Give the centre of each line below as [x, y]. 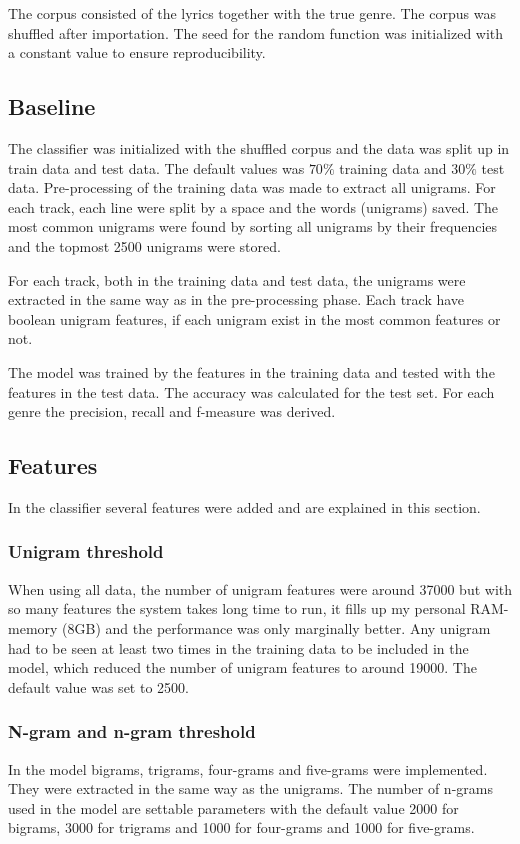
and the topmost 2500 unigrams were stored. [144, 245]
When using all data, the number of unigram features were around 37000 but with [260, 588]
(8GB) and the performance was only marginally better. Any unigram [276, 627]
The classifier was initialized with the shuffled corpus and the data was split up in [259, 147]
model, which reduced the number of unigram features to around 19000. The [242, 667]
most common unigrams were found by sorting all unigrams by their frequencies [253, 226]
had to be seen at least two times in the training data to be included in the [238, 647]
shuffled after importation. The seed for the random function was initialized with [256, 32]
